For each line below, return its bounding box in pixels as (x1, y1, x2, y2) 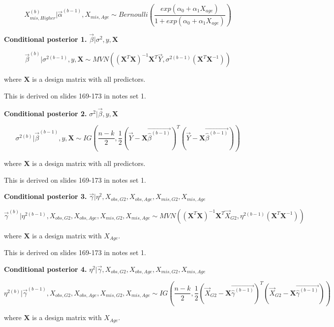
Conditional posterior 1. (4, 34, 87, 44)
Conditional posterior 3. (4, 191, 87, 201)
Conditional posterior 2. (4, 108, 87, 118)
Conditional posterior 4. (4, 263, 87, 274)
